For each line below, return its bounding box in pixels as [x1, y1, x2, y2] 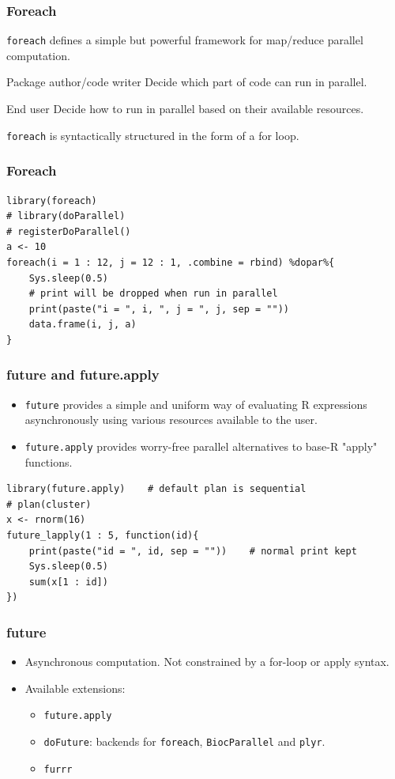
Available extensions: [24, 679, 126, 696]
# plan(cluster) [6, 498, 92, 510]
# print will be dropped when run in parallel [28, 288, 278, 300]
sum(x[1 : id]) [28, 576, 108, 588]
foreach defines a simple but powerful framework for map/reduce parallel [6, 32, 363, 48]
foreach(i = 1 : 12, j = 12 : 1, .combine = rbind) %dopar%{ [6, 256, 335, 268]
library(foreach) [6, 195, 97, 206]
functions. [24, 453, 73, 470]
